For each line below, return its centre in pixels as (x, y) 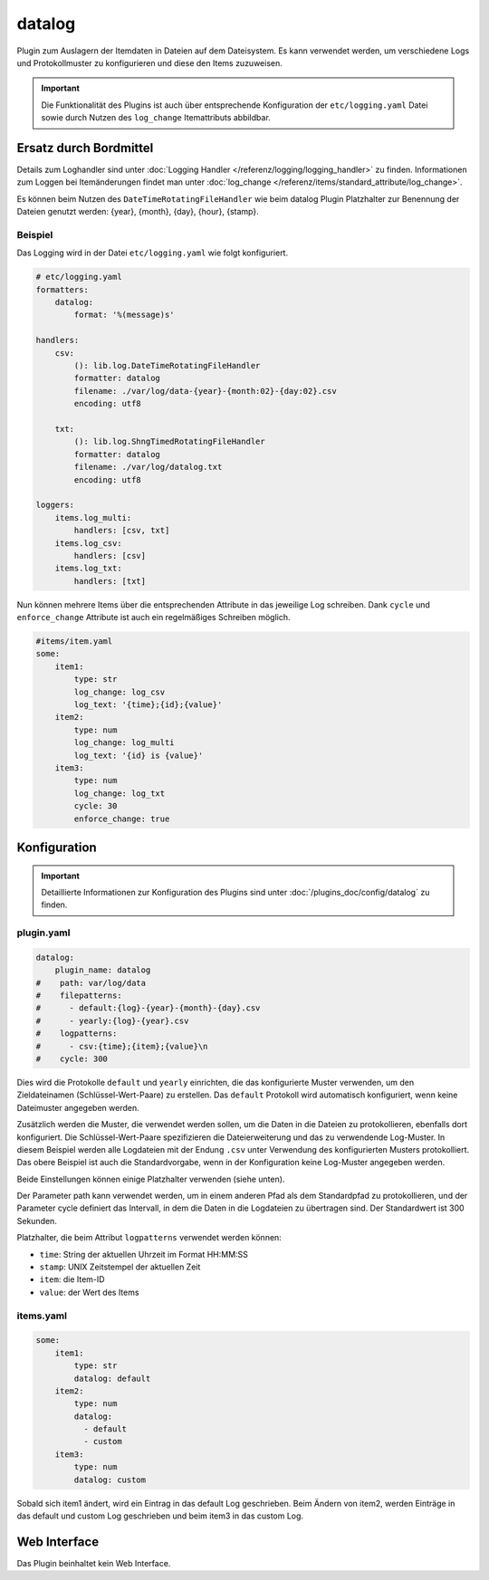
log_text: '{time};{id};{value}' (148, 705)
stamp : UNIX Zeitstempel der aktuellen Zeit (120, 1267)
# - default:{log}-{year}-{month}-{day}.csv (148, 1008)
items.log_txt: (88, 569)
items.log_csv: (88, 543)
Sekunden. (37, 1221)
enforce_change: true (122, 819)
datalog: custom (110, 1479)
